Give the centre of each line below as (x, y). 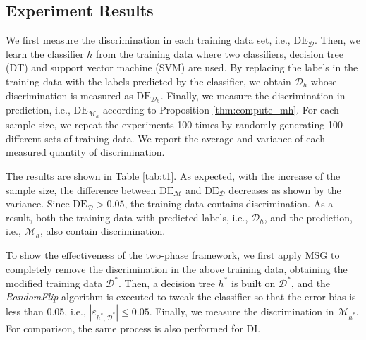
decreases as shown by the (285, 189)
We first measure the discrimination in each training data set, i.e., (148, 40)
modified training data (54, 283)
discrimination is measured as (69, 95)
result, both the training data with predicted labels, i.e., (127, 217)
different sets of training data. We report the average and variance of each (166, 138)
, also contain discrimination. (103, 231)
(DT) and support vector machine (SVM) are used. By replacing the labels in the (182, 67)
